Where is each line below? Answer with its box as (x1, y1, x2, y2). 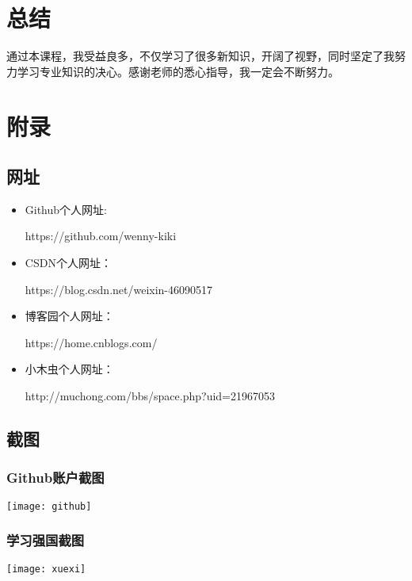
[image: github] (6, 500, 92, 512)
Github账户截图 (6, 468, 105, 487)
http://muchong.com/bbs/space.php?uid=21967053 (25, 388, 275, 404)
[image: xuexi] (6, 563, 86, 575)
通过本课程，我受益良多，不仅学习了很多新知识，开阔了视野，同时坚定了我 (6, 48, 395, 64)
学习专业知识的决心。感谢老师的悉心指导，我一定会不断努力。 (17, 63, 339, 79)
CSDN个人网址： (25, 254, 112, 271)
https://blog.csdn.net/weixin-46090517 (25, 281, 213, 297)
